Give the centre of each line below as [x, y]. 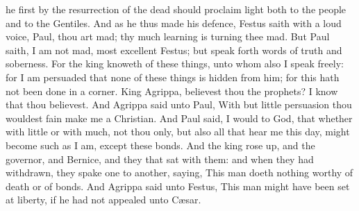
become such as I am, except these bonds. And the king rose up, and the [160, 145]
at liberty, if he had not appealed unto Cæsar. [103, 200]
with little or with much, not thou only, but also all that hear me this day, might [178, 132]
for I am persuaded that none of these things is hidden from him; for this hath [173, 77]
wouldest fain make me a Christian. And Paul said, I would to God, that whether [179, 118]
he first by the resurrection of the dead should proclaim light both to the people [176, 9]
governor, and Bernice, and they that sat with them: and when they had [160, 159]
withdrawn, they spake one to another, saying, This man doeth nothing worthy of [179, 172]
